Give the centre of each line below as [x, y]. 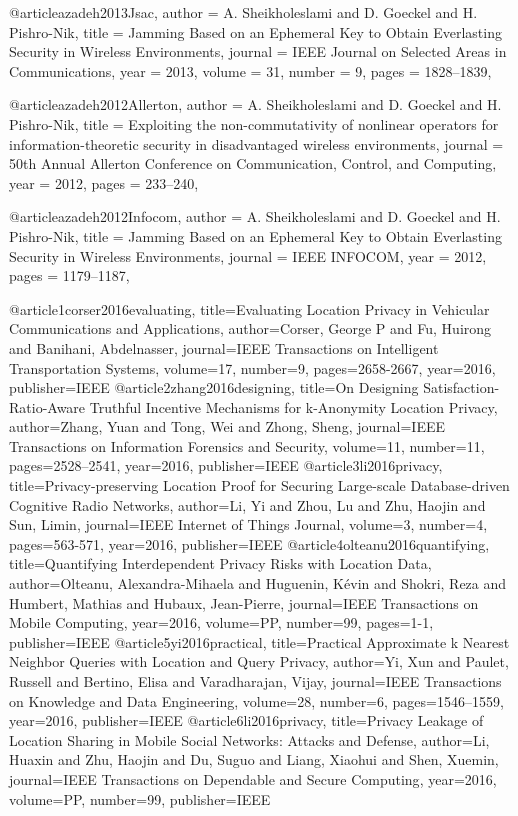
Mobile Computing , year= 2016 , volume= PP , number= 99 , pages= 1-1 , [221, 622]
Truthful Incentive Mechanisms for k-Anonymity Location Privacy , [293, 406]
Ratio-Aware [47, 406]
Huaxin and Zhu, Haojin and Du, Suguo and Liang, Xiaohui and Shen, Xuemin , [254, 759]
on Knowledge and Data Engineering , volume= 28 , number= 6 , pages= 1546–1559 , [256, 700]
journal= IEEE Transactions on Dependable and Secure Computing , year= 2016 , [253, 778]
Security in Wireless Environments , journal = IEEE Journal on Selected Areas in [258, 51]
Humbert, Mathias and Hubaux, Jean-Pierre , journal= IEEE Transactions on [244, 602]
